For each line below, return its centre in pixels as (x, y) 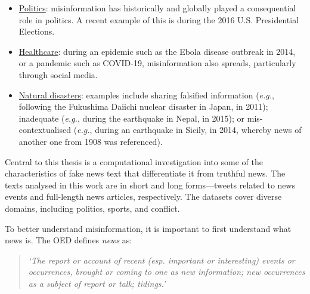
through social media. (58, 74)
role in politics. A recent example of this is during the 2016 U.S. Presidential (159, 19)
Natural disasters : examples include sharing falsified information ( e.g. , (146, 95)
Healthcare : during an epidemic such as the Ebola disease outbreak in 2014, (157, 51)
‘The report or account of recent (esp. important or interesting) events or (162, 260)
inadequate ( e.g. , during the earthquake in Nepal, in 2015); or (132, 118)
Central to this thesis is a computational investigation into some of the (134, 161)
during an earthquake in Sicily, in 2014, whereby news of (198, 130)
